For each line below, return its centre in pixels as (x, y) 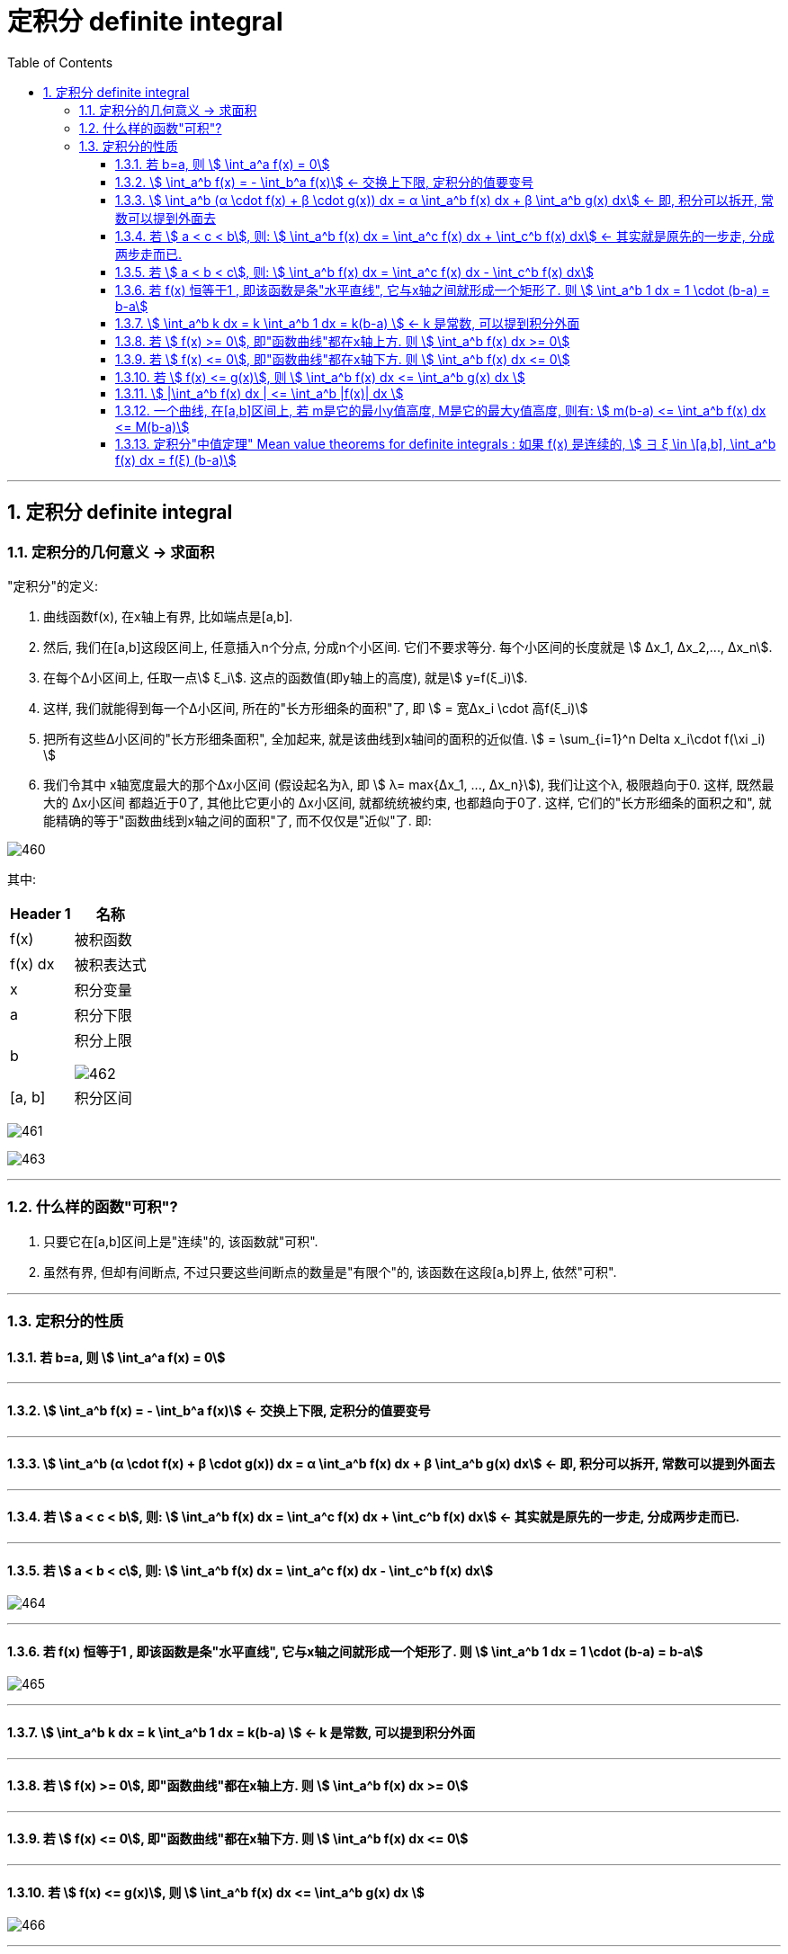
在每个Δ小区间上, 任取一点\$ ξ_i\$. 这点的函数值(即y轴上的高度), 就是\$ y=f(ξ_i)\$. (286, 677)
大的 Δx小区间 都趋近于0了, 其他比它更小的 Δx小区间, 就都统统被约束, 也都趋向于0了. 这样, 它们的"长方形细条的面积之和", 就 (407, 802)
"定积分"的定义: (53, 585)
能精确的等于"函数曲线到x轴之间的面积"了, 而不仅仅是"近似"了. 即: (237, 820)
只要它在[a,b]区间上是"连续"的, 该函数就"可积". (181, 1241)
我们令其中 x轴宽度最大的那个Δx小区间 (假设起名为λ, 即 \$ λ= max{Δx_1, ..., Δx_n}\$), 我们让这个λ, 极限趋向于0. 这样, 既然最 (409, 784)
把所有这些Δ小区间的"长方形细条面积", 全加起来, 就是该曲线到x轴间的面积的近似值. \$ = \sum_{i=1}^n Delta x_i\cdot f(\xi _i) (404, 738)
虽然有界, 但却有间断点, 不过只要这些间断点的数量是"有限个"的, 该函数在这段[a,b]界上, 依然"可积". (330, 1271)
